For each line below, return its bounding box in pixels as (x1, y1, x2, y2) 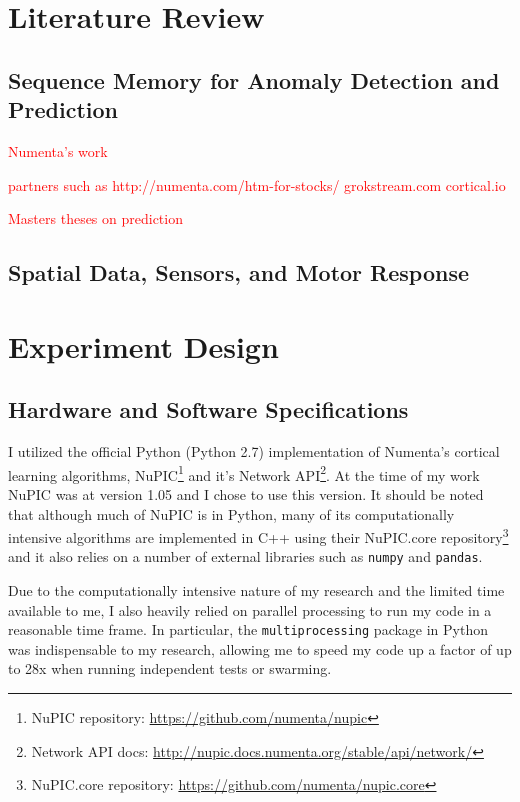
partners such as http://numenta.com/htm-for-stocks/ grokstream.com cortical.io (8, 174, 506, 195)
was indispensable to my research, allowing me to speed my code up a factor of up (8, 638, 512, 659)
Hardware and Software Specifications (8, 394, 409, 425)
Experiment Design (8, 325, 279, 366)
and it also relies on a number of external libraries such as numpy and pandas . (8, 546, 483, 567)
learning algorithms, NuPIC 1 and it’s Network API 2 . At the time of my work (8, 461, 480, 485)
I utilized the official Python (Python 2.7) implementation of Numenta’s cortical (8, 441, 500, 462)
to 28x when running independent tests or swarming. (8, 658, 332, 679)
